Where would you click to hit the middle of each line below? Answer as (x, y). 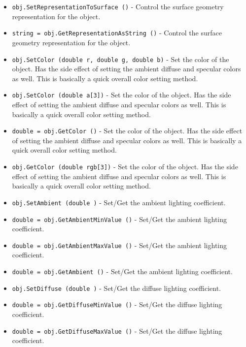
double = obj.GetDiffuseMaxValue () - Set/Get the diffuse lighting (117, 331)
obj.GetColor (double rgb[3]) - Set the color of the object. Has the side (125, 167)
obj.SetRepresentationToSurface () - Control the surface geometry (118, 6)
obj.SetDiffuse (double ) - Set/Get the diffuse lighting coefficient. (116, 288)
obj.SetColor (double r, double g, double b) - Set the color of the (121, 59)
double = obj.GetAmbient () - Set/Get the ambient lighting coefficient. (122, 271)
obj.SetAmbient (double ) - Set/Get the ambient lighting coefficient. (119, 202)
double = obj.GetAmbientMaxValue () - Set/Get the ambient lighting (120, 245)
